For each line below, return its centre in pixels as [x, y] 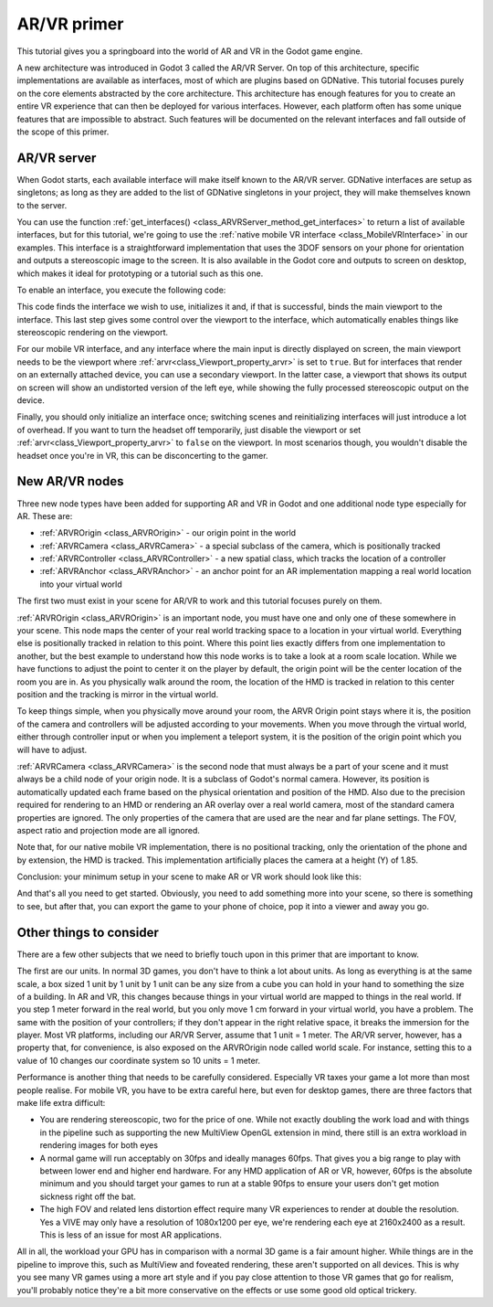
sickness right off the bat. [88, 1196]
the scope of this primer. [63, 132]
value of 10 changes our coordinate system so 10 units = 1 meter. [138, 1060]
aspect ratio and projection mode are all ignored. [109, 830]
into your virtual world [81, 584]
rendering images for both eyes [99, 1145]
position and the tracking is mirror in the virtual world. [118, 694]
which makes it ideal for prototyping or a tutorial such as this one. [140, 273]
